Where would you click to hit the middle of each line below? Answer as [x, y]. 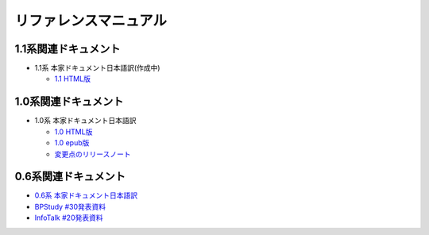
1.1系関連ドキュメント [68, 49]
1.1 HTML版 [73, 79]
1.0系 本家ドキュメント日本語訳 [85, 121]
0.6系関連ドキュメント [70, 177]
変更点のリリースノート [93, 154]
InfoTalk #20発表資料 [69, 218]
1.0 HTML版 [73, 132]
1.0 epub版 [72, 143]
